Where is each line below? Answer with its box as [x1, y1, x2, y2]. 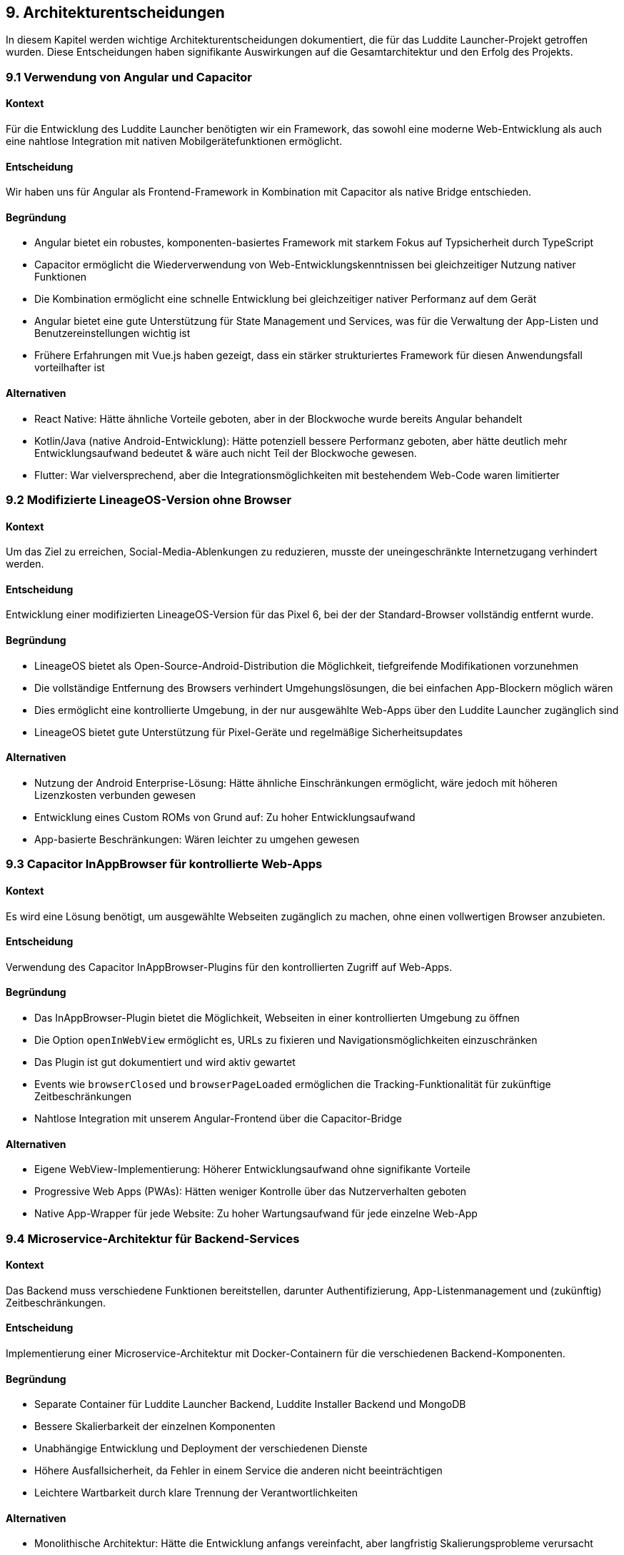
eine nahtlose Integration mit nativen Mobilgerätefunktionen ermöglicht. [6, 135, 343, 148]
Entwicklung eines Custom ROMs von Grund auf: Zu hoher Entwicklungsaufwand [34, 810, 416, 823]
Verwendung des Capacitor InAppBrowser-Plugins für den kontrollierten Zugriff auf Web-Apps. [6, 960, 453, 973]
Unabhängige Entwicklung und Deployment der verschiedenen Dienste [34, 1442, 368, 1455]
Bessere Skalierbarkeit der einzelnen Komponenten [34, 1420, 276, 1433]
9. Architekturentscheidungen [6, 4, 225, 21]
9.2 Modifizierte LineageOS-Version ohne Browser [6, 493, 292, 508]
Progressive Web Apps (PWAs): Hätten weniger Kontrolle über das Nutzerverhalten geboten [34, 1185, 467, 1198]
